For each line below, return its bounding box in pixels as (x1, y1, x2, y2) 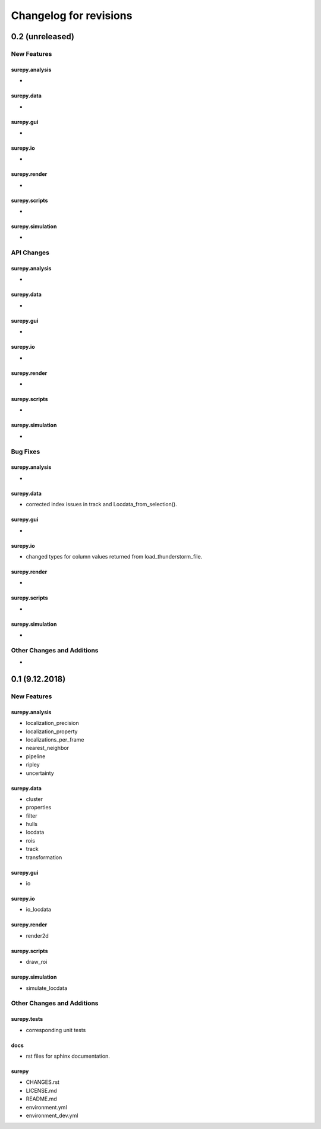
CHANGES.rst (26, 1078, 59, 1086)
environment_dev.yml (26, 1112, 78, 1119)
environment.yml (26, 1103, 68, 1111)
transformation (26, 853, 62, 861)
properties (26, 804, 52, 811)
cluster (26, 795, 43, 802)
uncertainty (26, 770, 55, 777)
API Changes (11, 248, 50, 257)
